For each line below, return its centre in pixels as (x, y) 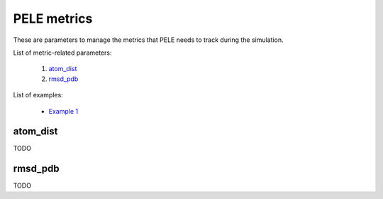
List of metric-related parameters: (62, 53)
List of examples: (38, 95)
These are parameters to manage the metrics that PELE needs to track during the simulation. (148, 40)
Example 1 (63, 111)
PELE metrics (53, 18)
